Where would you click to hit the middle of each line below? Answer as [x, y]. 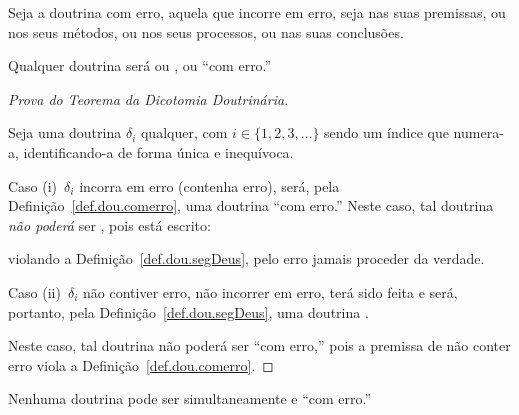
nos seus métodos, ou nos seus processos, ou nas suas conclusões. [206, 31]
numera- [478, 132]
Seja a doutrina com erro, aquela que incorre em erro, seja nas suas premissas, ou [257, 12]
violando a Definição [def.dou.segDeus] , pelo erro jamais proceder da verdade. [246, 258]
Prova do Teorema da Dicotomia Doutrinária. [148, 98]
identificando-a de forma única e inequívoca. [158, 151]
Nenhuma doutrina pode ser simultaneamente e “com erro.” [190, 398]
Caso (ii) [34, 291]
